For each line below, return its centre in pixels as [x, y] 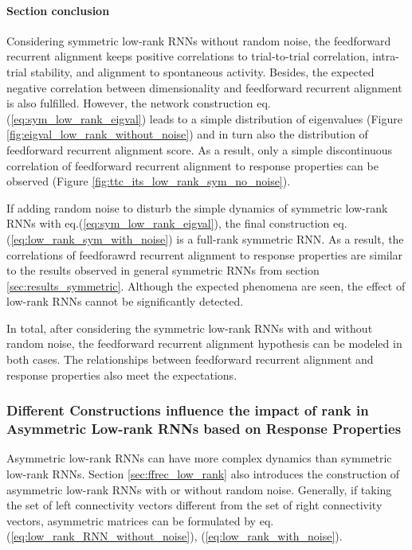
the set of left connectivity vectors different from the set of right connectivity [194, 505]
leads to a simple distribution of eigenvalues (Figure [276, 118]
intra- [386, 56]
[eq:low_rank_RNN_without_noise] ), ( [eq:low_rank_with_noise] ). [177, 536]
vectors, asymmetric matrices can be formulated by [131, 520]
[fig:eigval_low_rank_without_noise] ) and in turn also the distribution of [187, 134]
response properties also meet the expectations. [122, 374]
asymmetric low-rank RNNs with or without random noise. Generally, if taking [199, 489]
